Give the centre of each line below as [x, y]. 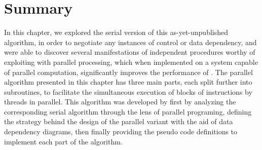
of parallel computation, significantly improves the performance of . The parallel [128, 72]
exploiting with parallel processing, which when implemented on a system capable [131, 62]
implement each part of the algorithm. [63, 141]
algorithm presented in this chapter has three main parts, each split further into [128, 82]
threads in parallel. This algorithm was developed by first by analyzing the [120, 102]
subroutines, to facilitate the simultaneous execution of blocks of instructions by [128, 91]
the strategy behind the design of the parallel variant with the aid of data [119, 121]
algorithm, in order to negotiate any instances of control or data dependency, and [130, 42]
